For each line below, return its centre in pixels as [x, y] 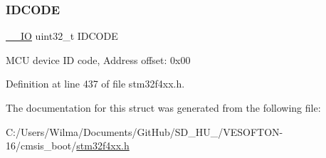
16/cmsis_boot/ [41, 146]
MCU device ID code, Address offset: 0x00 [98, 59]
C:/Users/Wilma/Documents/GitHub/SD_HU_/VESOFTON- [144, 131]
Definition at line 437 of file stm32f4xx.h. [95, 84]
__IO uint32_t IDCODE [62, 36]
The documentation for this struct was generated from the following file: [163, 107]
